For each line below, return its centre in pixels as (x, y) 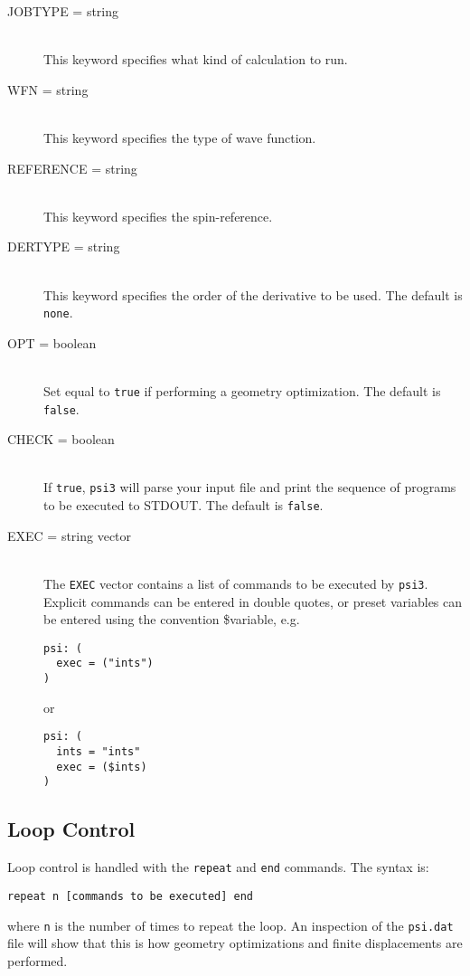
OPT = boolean (52, 342)
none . (58, 313)
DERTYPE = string (64, 246)
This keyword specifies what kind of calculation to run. (196, 59)
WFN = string (48, 89)
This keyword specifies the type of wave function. (180, 137)
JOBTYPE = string (63, 11)
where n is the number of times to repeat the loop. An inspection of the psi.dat (230, 925)
